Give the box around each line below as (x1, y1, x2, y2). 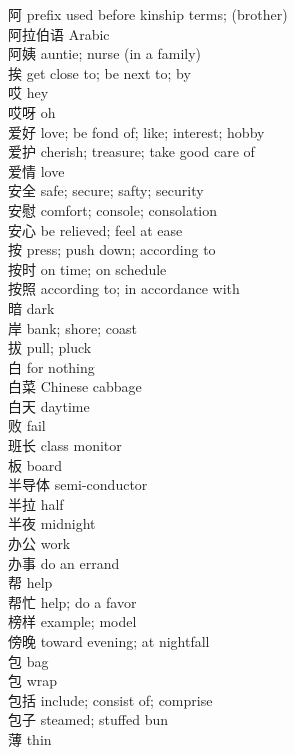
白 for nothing (8, 356, 95, 377)
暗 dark (8, 297, 55, 318)
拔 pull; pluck (8, 337, 92, 358)
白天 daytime (8, 395, 90, 416)
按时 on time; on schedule (8, 258, 167, 279)
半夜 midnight (8, 513, 96, 534)
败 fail (8, 415, 46, 436)
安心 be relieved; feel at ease (8, 219, 183, 240)
